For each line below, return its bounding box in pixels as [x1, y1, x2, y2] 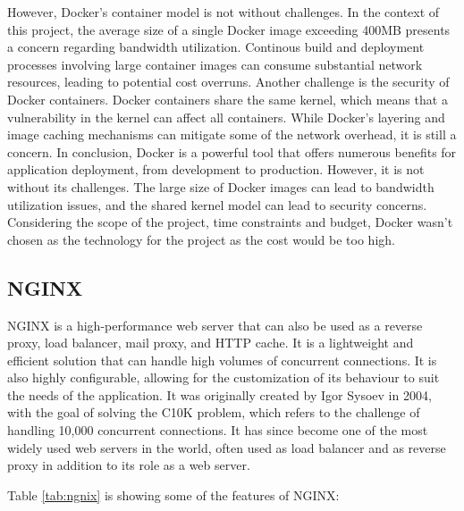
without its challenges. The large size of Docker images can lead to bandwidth [7, 177, 434, 196]
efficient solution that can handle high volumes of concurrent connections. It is [7, 350, 437, 369]
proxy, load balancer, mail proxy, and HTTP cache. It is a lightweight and [7, 333, 414, 352]
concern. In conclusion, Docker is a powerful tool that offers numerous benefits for [7, 142, 457, 161]
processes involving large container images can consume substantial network [7, 54, 423, 73]
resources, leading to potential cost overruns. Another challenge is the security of [7, 72, 450, 91]
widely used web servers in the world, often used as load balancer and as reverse [7, 438, 446, 457]
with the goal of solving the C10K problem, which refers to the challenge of [7, 403, 420, 422]
